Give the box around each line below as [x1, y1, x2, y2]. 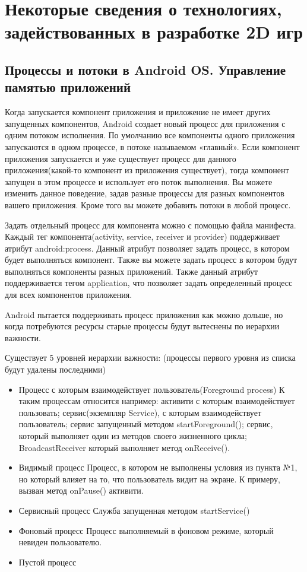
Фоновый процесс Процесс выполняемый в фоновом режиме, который [18, 524, 274, 536]
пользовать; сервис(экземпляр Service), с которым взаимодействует [18, 406, 262, 418]
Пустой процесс [18, 555, 77, 568]
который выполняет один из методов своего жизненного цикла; [18, 430, 247, 441]
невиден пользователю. [18, 536, 102, 548]
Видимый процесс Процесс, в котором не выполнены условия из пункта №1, [18, 461, 297, 474]
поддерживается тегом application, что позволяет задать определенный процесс [5, 277, 293, 289]
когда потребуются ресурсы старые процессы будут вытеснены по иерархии [5, 320, 280, 332]
